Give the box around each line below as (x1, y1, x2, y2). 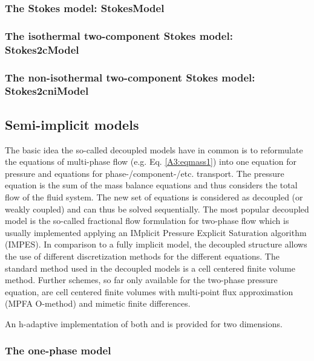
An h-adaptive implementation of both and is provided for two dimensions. (5, 317, 283, 330)
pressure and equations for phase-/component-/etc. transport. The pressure (5, 167, 284, 179)
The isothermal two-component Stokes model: (5, 28, 233, 43)
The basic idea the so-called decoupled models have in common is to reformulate (5, 143, 303, 156)
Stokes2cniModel (5, 83, 89, 98)
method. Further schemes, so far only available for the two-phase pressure (5, 273, 278, 286)
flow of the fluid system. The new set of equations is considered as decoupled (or (5, 190, 303, 203)
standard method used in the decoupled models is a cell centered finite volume (5, 261, 295, 274)
